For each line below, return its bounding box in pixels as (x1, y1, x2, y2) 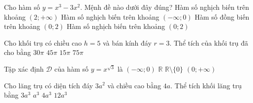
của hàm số (54, 63, 89, 74)
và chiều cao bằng (107, 80, 161, 90)
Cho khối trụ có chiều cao (4, 37, 82, 48)
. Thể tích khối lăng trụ (170, 80, 242, 90)
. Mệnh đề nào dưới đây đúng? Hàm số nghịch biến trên (80, 2, 250, 12)
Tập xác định (4, 63, 44, 74)
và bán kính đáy (102, 37, 152, 48)
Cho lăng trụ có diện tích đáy (4, 80, 93, 90)
